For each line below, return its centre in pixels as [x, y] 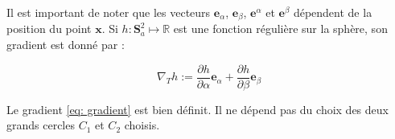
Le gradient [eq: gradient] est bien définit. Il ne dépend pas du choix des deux [197, 109]
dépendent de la [333, 12]
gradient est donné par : [66, 45]
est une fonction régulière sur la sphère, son [280, 29]
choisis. [142, 125]
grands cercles [41, 125]
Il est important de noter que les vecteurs [109, 12]
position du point [49, 29]
